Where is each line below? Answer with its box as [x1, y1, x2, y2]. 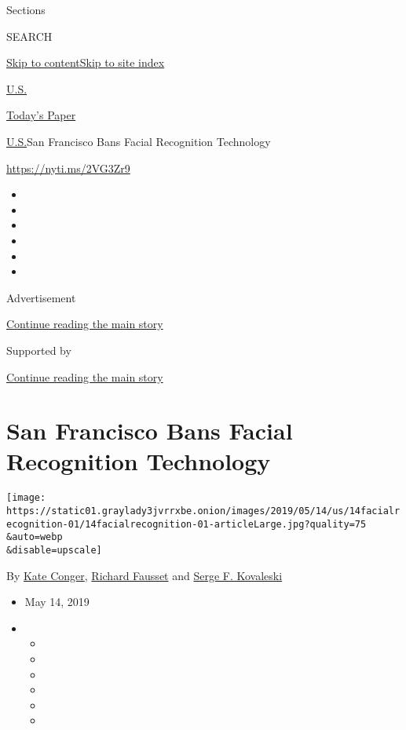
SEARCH [6, 27, 53, 44]
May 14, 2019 [24, 593, 90, 610]
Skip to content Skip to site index [6, 54, 165, 71]
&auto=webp [6, 531, 63, 543]
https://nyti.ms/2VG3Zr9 [6, 159, 130, 176]
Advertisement [6, 289, 76, 305]
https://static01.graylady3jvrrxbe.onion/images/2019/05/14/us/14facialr [6, 506, 401, 517]
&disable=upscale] [6, 545, 102, 557]
